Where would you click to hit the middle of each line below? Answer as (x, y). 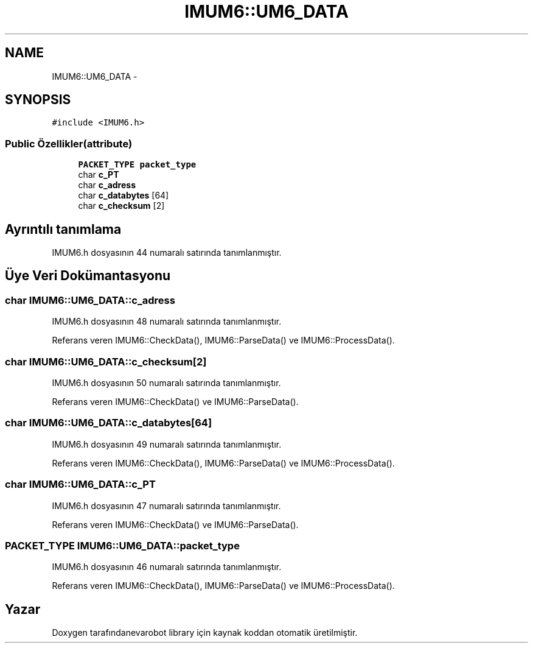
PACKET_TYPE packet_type (137, 165)
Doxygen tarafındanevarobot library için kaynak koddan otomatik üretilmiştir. (205, 633)
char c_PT (99, 175)
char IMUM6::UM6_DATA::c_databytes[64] (109, 423)
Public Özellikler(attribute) (69, 143)
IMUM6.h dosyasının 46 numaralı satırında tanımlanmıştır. (167, 567)
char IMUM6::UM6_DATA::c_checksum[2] (106, 361)
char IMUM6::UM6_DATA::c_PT (80, 484)
